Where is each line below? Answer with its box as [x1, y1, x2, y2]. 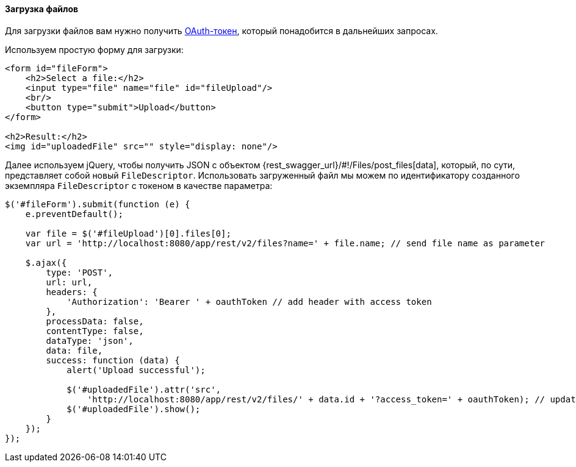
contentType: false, [46, 326, 144, 336]
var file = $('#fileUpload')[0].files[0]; [25, 228, 231, 238]
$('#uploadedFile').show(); [67, 404, 201, 414]
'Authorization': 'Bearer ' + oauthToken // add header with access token [67, 296, 432, 307]
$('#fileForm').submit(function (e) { [5, 199, 190, 209]
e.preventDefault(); [25, 209, 123, 219]
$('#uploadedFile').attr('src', [67, 384, 221, 394]
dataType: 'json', [46, 335, 134, 346]
